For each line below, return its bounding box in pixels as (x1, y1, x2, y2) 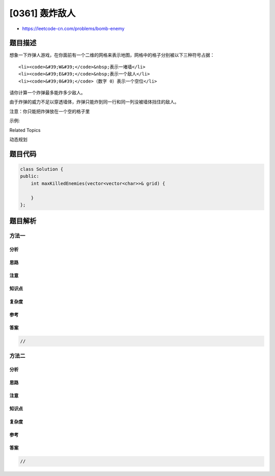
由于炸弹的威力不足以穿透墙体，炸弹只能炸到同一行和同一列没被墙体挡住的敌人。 (9, 99, 179, 105)
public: (20, 173, 39, 179)
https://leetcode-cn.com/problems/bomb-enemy (22, 25, 125, 32)
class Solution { (20, 166, 64, 172)
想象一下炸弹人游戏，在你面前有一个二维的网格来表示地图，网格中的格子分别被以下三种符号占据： (9, 52, 215, 58)
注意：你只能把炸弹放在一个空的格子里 (9, 108, 90, 114)
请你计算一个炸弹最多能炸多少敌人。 (9, 90, 86, 96)
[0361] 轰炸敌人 (9, 8, 76, 19)
